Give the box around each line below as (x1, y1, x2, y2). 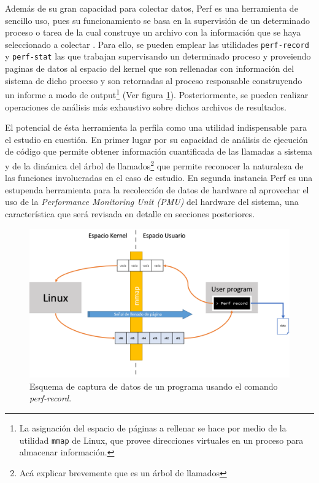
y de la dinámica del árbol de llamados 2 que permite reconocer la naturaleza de (5, 157, 304, 172)
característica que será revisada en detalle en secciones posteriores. (5, 207, 255, 220)
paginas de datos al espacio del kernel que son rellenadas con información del (5, 62, 294, 75)
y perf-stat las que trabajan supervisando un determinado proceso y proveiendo (5, 50, 311, 63)
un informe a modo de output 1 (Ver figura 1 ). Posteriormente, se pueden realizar (5, 87, 309, 101)
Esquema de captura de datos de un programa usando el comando (29, 379, 278, 392)
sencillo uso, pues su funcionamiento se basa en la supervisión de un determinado (5, 14, 310, 26)
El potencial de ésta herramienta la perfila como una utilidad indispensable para (5, 121, 307, 134)
